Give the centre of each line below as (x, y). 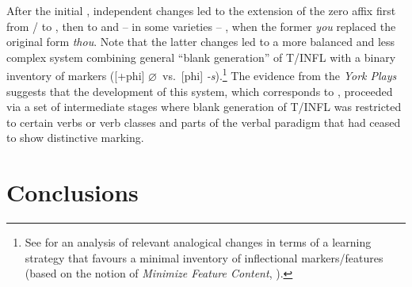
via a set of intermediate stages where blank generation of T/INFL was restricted (204, 107)
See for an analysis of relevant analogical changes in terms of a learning (198, 242)
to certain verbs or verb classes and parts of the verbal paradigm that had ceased (204, 122)
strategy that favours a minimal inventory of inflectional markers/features (204, 257)
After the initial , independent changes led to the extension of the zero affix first (201, 10)
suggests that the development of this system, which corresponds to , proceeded (200, 91)
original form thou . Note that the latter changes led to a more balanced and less (201, 42)
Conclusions (72, 192)
